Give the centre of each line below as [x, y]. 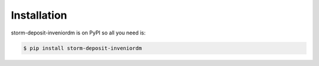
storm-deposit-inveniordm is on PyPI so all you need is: [78, 33]
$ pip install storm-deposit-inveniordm [82, 48]
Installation [39, 15]
